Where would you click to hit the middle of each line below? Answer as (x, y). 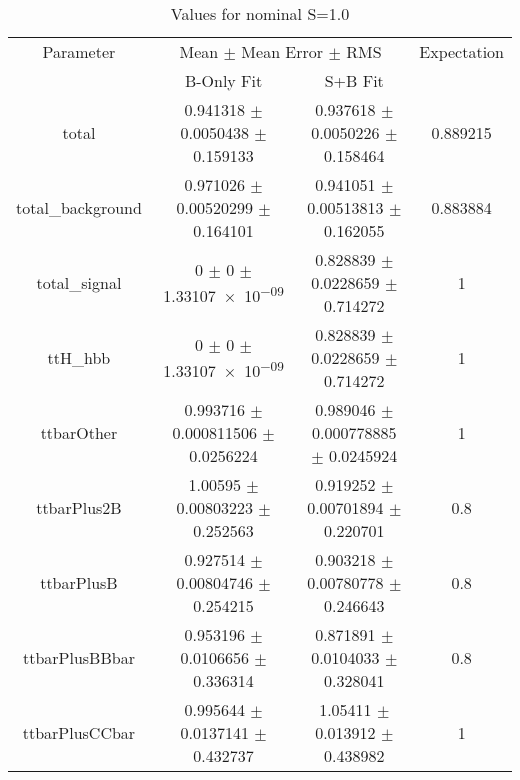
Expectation (461, 51)
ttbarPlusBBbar (78, 657)
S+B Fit (354, 80)
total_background (79, 207)
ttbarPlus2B (79, 507)
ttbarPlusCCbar (79, 732)
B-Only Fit (223, 80)
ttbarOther (79, 432)
